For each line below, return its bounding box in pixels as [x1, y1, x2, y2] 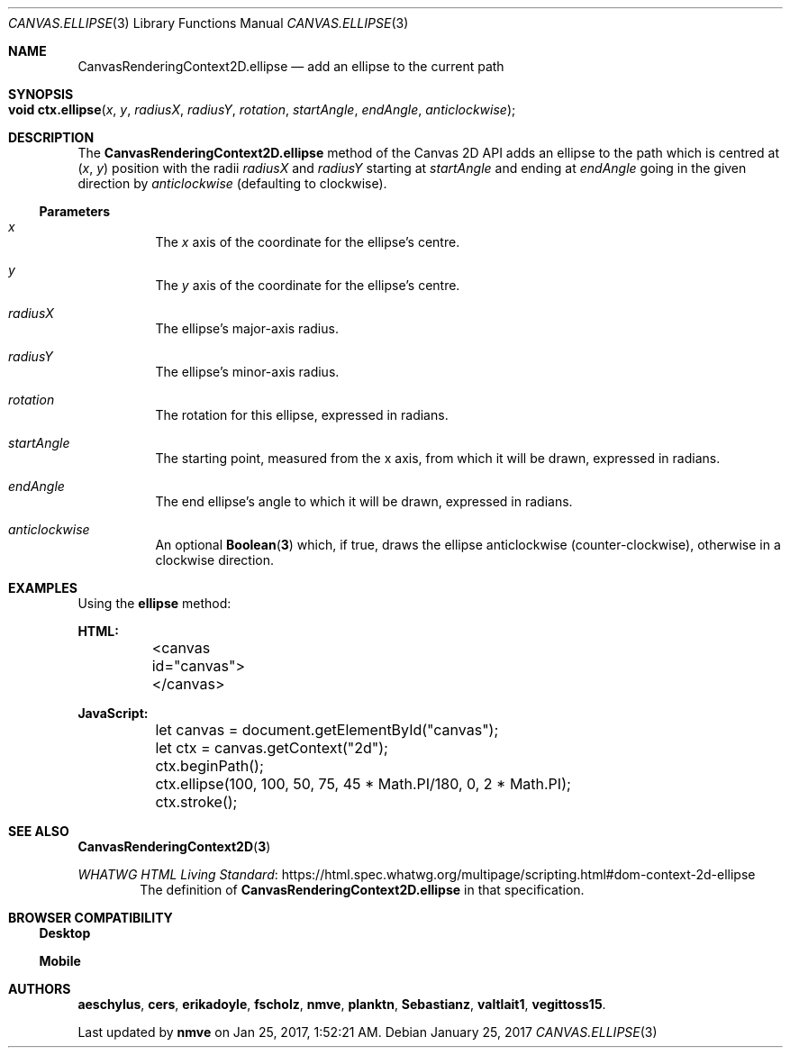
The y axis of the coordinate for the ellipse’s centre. [155, 277, 460, 293]
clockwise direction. [155, 552, 275, 568]
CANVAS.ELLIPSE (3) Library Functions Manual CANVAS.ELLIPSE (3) [8, 15, 409, 31]
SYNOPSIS [8, 86, 74, 102]
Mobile [39, 953, 81, 969]
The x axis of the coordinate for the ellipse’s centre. [155, 234, 460, 250]
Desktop [39, 925, 91, 941]
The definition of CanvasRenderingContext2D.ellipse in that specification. [140, 882, 585, 897]
